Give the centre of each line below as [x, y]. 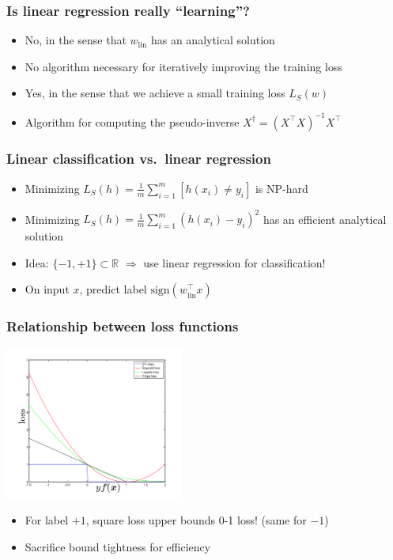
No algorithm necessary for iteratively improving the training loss [183, 66]
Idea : [37, 262]
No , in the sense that [76, 40]
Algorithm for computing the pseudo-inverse [132, 121]
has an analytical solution [213, 40]
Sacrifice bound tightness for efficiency [118, 546]
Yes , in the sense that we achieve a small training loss [155, 93]
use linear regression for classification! [234, 262]
